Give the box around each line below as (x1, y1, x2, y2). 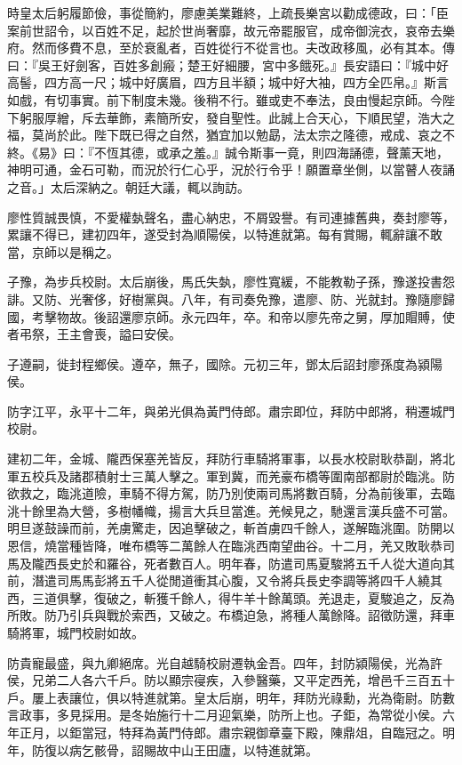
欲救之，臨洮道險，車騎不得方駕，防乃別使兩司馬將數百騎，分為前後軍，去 (7, 484, 442, 503)
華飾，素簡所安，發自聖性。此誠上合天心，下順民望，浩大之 (106, 108, 455, 126)
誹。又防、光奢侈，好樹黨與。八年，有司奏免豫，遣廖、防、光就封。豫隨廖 (7, 289, 442, 308)
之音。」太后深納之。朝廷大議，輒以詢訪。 (7, 177, 250, 196)
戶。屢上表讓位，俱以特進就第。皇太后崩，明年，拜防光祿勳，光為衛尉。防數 (7, 688, 455, 706)
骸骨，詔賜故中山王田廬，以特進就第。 (93, 740, 318, 759)
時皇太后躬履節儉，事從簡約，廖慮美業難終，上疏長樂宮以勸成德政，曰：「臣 (7, 4, 449, 21)
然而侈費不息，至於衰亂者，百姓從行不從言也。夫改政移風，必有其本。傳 (31, 38, 455, 57)
